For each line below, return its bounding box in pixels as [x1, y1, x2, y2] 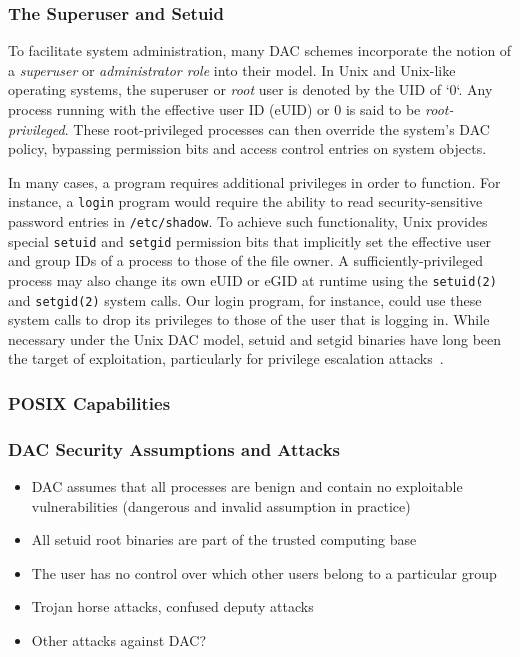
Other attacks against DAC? [31, 630, 206, 651]
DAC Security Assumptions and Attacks [8, 436, 341, 461]
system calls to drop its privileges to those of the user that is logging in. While [8, 309, 490, 330]
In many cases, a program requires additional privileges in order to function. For [8, 171, 501, 192]
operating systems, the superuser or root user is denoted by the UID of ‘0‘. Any [8, 79, 493, 100]
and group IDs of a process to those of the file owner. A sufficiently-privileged [8, 250, 484, 271]
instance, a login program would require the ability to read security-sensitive [8, 191, 483, 212]
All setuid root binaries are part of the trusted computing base [31, 529, 417, 550]
